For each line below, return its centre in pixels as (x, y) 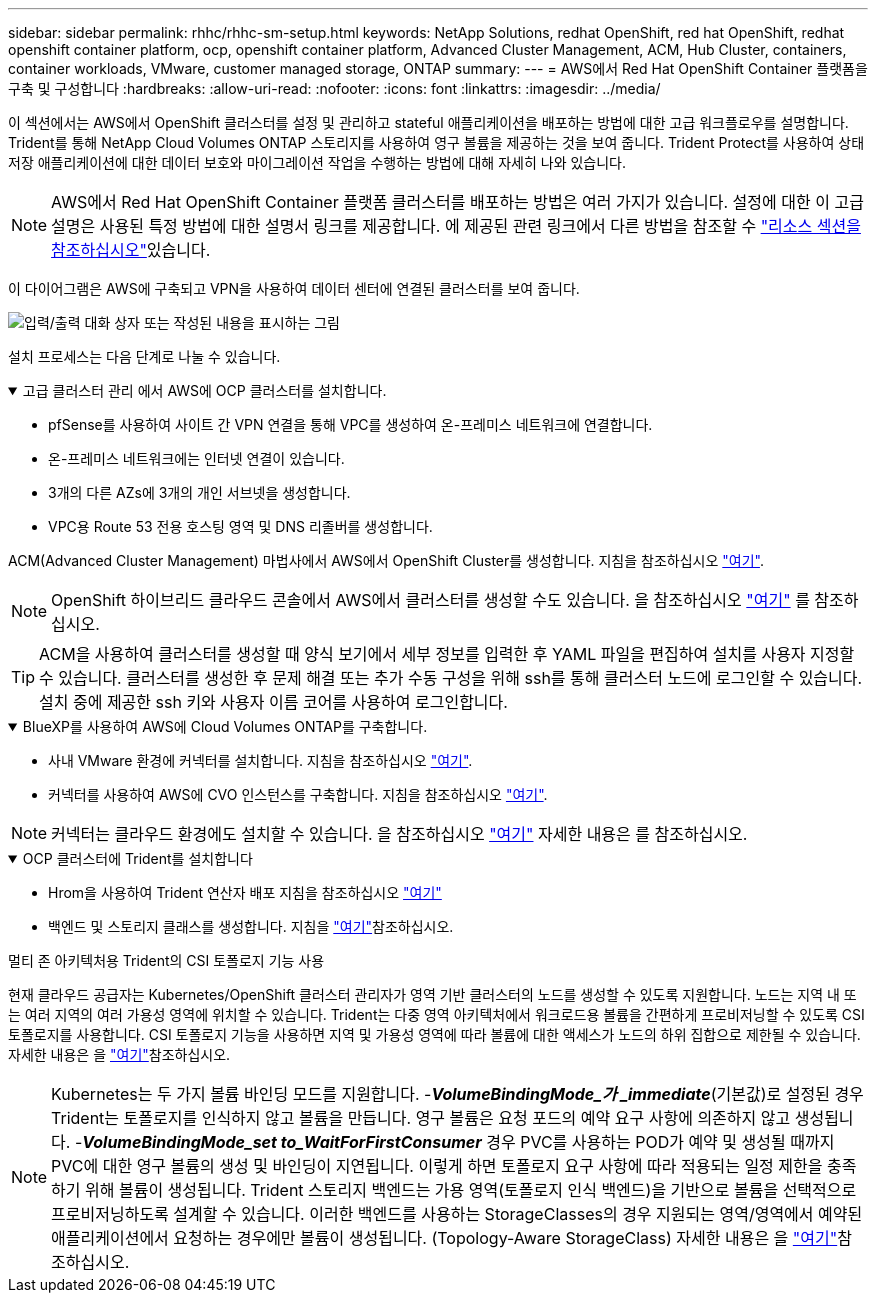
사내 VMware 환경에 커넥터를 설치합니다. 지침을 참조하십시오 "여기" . (260, 760)
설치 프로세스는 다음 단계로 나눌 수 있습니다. (144, 356)
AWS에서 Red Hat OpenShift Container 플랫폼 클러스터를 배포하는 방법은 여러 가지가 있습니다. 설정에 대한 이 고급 (457, 202)
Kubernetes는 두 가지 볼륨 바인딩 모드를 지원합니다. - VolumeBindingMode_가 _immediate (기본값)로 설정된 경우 (457, 1094)
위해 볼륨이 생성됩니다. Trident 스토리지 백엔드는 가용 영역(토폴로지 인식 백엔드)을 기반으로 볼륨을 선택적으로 (471, 1190)
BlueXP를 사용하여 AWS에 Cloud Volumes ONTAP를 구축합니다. (225, 726)
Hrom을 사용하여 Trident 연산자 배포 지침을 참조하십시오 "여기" (245, 892)
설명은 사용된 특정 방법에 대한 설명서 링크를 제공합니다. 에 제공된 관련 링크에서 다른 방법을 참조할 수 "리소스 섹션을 (456, 226)
